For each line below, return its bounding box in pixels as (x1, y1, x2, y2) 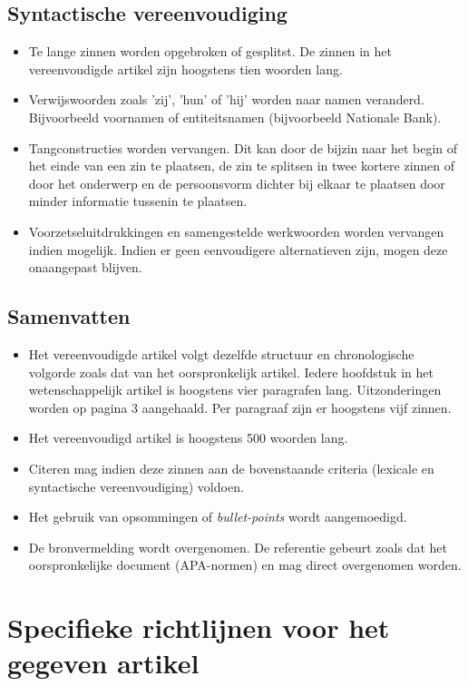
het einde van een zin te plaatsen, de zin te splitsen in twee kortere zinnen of (28, 156, 455, 175)
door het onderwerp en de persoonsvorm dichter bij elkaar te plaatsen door (28, 173, 445, 192)
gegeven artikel (7, 644, 200, 681)
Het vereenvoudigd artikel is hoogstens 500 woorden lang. (28, 428, 348, 447)
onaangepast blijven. (28, 258, 142, 277)
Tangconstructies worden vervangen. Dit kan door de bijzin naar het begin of (28, 138, 458, 157)
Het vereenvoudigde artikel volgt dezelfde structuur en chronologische (28, 344, 414, 363)
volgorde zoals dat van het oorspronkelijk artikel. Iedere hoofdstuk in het (28, 362, 434, 381)
